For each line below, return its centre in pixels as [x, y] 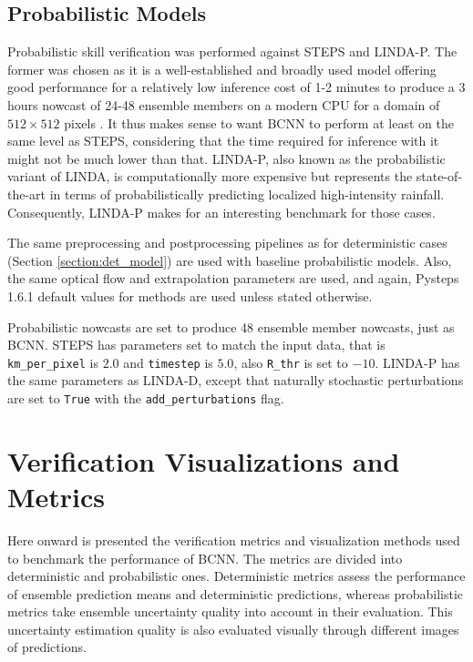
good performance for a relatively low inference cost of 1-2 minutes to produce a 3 [236, 87]
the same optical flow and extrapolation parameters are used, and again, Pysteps [233, 278]
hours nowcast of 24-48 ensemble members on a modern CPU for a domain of [224, 104]
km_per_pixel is [53, 362]
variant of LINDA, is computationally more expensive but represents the [210, 176]
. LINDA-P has [417, 362]
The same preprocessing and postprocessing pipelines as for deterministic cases [227, 243]
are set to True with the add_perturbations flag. [146, 397]
